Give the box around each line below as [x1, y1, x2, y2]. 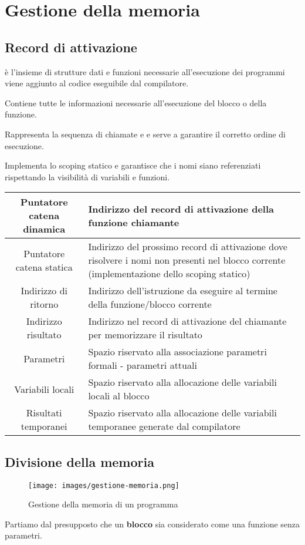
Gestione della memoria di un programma [28, 498, 178, 510]
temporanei [21, 419, 67, 433]
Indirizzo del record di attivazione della [88, 201, 274, 216]
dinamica [23, 222, 66, 236]
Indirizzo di [21, 284, 67, 298]
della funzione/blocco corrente [88, 297, 212, 311]
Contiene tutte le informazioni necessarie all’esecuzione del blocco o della [5, 96, 267, 109]
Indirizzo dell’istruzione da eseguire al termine [88, 284, 277, 298]
